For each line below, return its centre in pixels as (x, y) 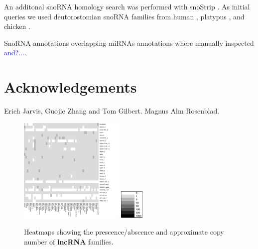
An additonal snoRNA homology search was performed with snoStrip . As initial (127, 6)
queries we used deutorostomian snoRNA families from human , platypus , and (124, 16)
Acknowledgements (70, 87)
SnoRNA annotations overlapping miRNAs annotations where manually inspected (129, 43)
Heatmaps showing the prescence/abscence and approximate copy (124, 232)
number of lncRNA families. (69, 241)
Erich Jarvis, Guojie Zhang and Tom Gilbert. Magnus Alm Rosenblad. (112, 111)
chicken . (17, 26)
